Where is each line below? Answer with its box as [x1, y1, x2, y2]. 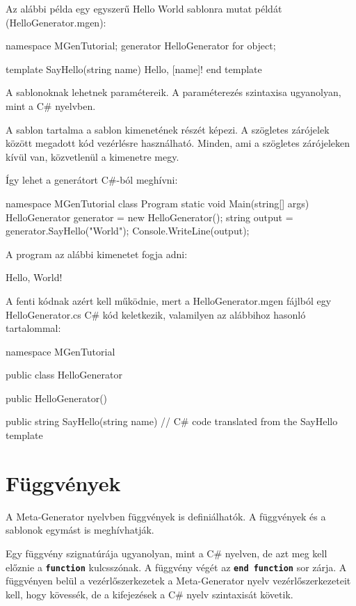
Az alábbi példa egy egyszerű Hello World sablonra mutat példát [6, 1, 282, 15]
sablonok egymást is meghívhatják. [6, 523, 154, 537]
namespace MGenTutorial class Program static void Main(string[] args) [6, 196, 309, 210]
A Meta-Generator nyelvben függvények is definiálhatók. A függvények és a [6, 509, 326, 523]
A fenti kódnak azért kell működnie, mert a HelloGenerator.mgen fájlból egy [6, 293, 332, 308]
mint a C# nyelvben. [6, 98, 96, 113]
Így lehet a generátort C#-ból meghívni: [6, 173, 178, 187]
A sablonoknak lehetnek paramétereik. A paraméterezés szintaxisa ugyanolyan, [6, 85, 341, 99]
